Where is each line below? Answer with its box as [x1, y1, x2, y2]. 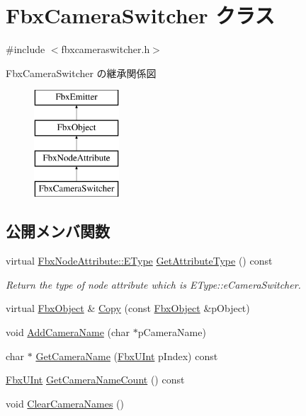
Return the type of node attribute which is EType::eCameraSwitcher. [6, 277, 301, 291]
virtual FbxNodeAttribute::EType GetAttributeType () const [6, 253, 273, 268]
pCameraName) [137, 325, 206, 340]
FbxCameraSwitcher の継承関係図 [6, 65, 157, 80]
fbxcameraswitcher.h [61, 42, 150, 57]
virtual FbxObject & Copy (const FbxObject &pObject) [6, 301, 250, 316]
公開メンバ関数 [6, 220, 110, 242]
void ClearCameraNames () [6, 395, 124, 410]
